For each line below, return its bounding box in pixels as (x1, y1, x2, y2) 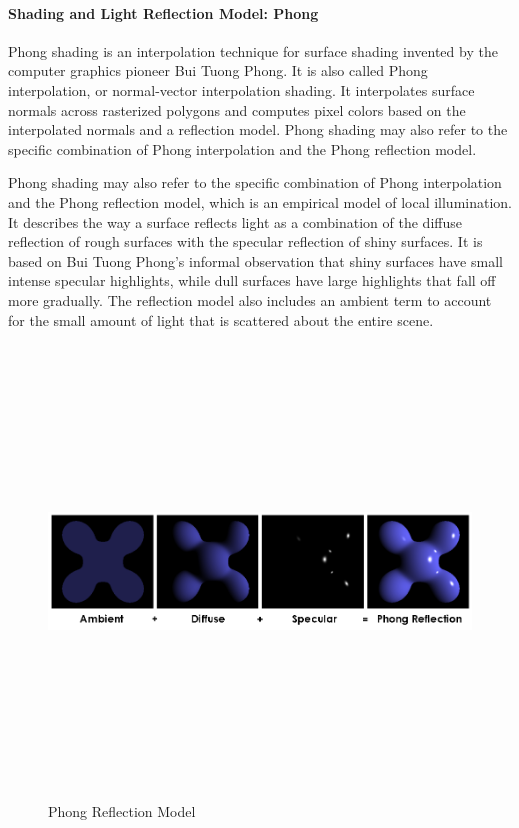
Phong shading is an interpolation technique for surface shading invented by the (8, 40, 498, 61)
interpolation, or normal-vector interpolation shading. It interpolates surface (8, 79, 475, 100)
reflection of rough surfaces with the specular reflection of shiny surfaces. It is (8, 231, 483, 252)
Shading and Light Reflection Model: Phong (8, 2, 319, 23)
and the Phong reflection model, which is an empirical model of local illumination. (8, 191, 512, 212)
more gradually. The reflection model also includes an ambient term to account (8, 289, 492, 310)
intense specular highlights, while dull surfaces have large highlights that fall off (8, 270, 496, 291)
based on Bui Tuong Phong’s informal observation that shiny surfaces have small (8, 250, 503, 271)
